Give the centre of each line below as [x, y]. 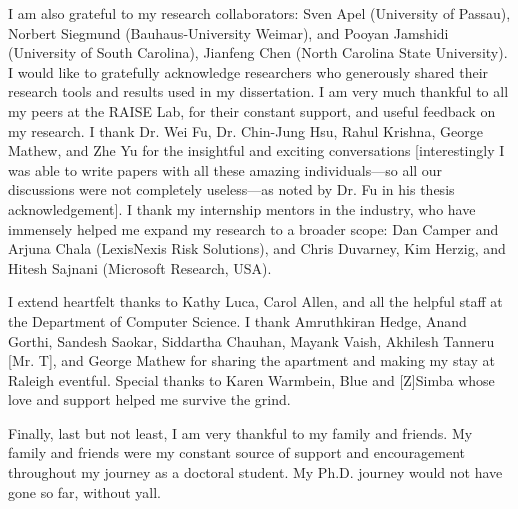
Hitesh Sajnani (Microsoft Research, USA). [140, 267]
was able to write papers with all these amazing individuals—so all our [225, 169]
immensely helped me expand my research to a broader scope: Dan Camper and [253, 228]
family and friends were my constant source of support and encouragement [237, 452]
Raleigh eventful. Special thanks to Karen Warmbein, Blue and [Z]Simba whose [251, 379]
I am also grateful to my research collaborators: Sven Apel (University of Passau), [259, 13]
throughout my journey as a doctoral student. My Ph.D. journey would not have [255, 472]
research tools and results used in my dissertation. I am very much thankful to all [258, 91]
